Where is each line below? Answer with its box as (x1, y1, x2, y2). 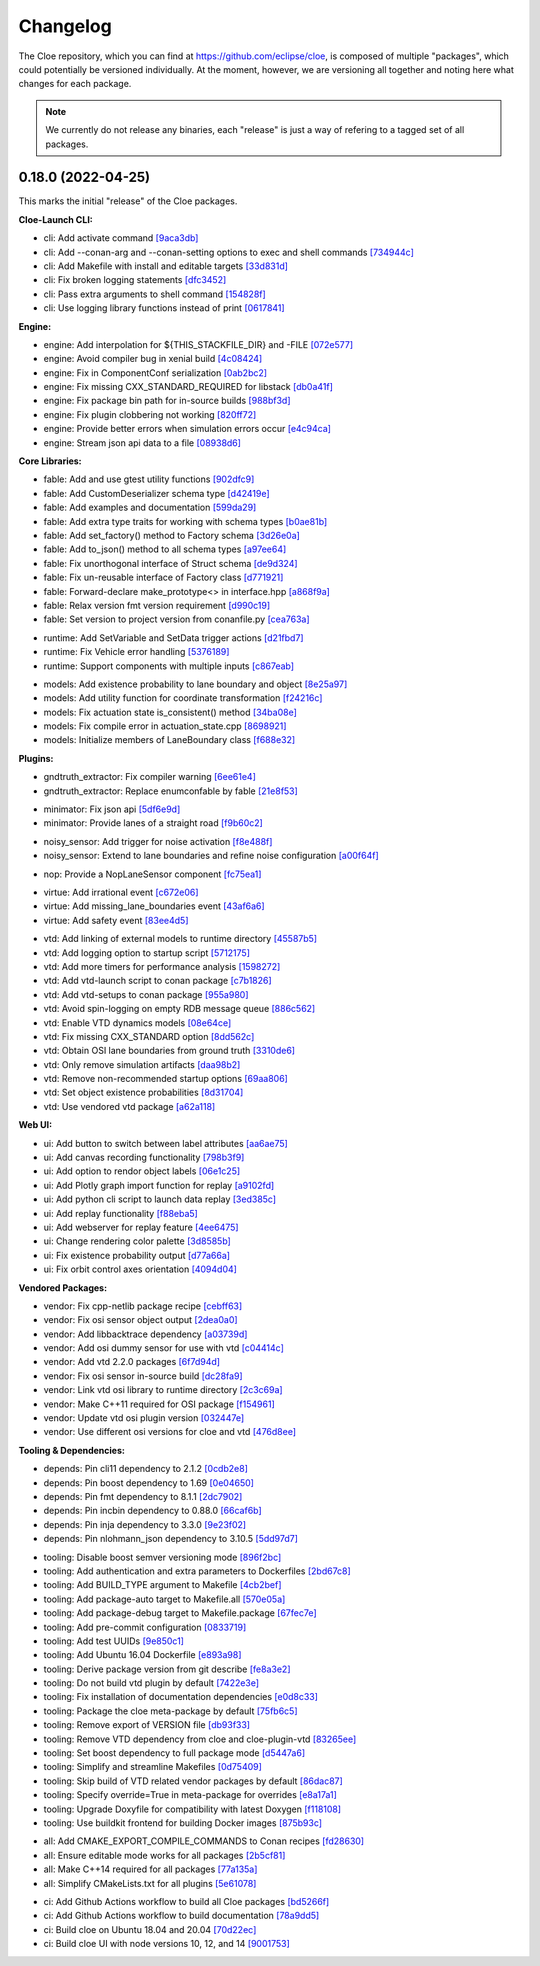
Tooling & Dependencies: (18, 1444, 125, 1456)
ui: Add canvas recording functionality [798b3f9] (43, 1151, 245, 1164)
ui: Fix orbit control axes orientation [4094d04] (43, 1263, 237, 1275)
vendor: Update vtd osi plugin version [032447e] (43, 1412, 245, 1424)
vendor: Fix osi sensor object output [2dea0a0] (43, 1314, 239, 1326)
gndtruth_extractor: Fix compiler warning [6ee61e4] (43, 771, 257, 783)
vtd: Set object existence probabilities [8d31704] (43, 1086, 244, 1099)
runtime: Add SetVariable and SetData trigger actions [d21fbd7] (43, 631, 304, 644)
